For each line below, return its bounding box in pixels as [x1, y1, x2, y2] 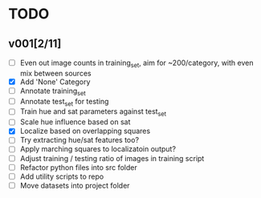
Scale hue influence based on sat [19, 117, 131, 127]
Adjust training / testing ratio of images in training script [19, 153, 205, 163]
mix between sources [19, 68, 92, 78]
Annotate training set [19, 86, 86, 97]
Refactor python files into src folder [19, 162, 138, 172]
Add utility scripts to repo [19, 172, 104, 181]
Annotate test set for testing [19, 96, 109, 108]
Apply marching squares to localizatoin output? [19, 144, 177, 154]
